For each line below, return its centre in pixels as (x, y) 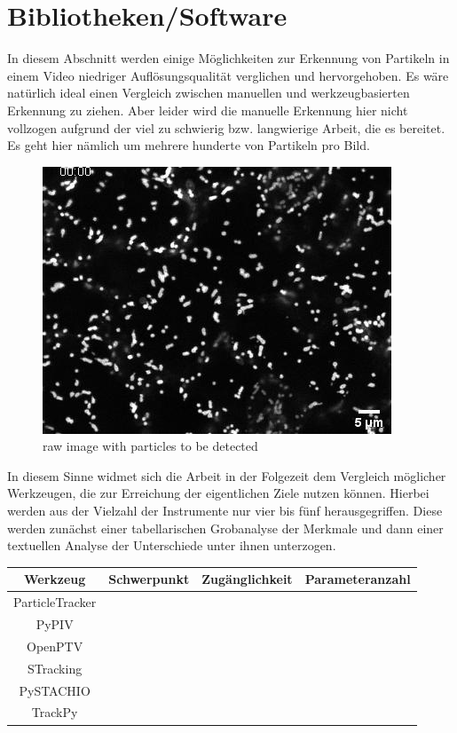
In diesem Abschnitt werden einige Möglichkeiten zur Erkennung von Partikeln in (228, 58)
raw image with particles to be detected (150, 446)
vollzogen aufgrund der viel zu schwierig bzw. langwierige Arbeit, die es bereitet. (226, 127)
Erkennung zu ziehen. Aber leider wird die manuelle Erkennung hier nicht (208, 110)
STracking (55, 668)
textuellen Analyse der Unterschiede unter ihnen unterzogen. (172, 545)
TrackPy (55, 712)
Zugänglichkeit (247, 579)
